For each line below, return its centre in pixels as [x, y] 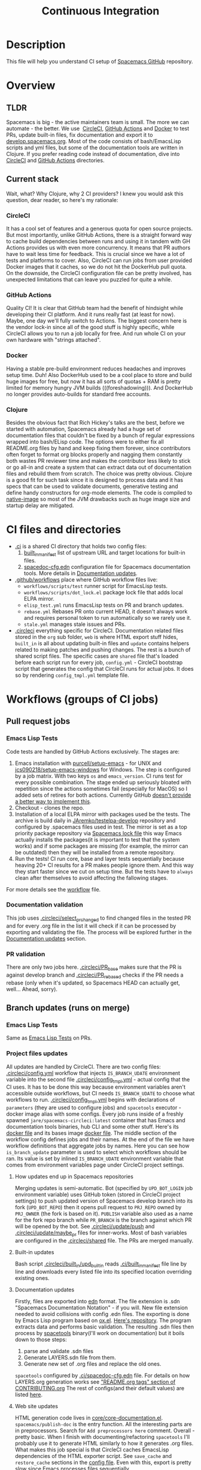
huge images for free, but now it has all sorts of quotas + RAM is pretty [94, 381]
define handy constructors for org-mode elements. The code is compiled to [99, 492]
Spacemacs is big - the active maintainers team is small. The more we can [98, 122]
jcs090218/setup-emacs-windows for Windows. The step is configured [103, 769]
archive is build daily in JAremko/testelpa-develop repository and [95, 820]
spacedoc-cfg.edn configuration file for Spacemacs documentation [107, 567]
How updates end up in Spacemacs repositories [74, 1177]
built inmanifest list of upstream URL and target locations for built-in [104, 553]
